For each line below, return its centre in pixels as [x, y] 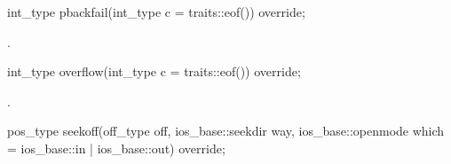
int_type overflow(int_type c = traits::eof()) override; [154, 71]
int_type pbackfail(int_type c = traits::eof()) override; [156, 12]
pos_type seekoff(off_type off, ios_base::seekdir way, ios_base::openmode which [226, 131]
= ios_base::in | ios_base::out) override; [116, 148]
